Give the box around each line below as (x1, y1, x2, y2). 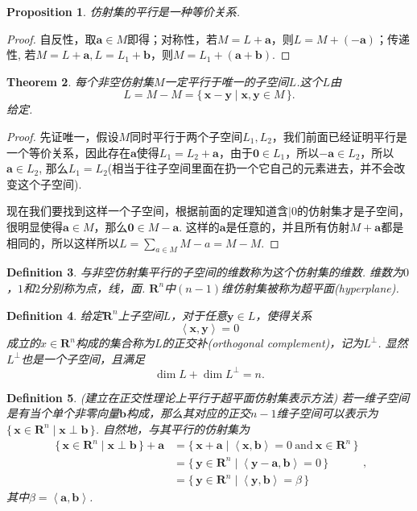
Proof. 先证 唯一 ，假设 (6, 127, 119, 144)
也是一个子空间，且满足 (20, 350, 145, 367)
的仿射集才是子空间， (296, 202, 410, 219)
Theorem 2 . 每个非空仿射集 (6, 73, 154, 89)
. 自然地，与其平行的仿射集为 (95, 420, 250, 437)
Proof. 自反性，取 (6, 30, 97, 47)
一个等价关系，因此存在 (6, 143, 130, 160)
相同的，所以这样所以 (6, 234, 119, 251)
